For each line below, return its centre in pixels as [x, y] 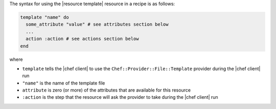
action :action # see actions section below [82, 39]
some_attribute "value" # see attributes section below [97, 25]
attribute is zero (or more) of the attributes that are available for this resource [107, 90]
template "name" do [44, 17]
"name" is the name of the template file [64, 83]
